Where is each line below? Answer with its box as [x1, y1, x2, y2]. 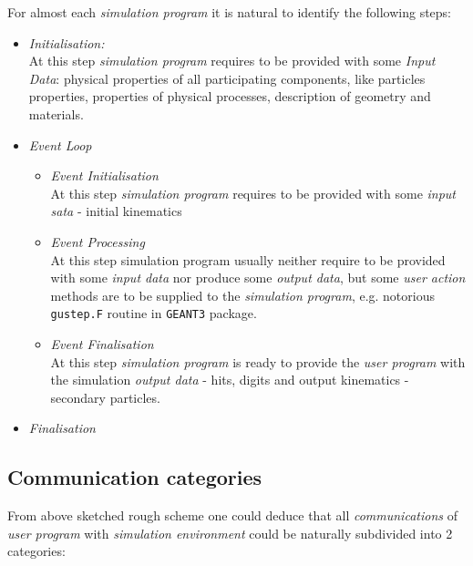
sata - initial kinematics [50, 201, 182, 221]
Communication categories [7, 463, 262, 491]
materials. [28, 104, 84, 123]
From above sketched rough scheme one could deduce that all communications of [7, 506, 458, 525]
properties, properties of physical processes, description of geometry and [28, 87, 431, 106]
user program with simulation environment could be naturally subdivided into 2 [7, 523, 453, 542]
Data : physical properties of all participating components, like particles [28, 68, 426, 87]
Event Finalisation [50, 334, 154, 353]
